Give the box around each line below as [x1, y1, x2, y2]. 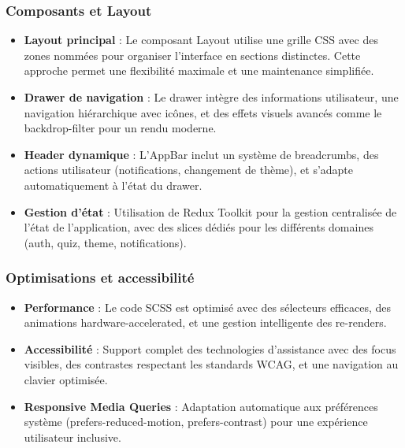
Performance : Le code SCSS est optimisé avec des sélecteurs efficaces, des [24, 298, 391, 315]
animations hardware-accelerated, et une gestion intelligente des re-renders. [24, 314, 387, 331]
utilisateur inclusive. [24, 428, 121, 445]
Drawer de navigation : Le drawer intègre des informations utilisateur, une [24, 89, 399, 105]
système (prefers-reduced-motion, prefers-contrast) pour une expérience [24, 413, 368, 430]
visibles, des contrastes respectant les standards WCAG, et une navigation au [24, 356, 399, 372]
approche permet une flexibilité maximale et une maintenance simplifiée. [24, 62, 374, 79]
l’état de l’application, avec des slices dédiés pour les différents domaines [24, 219, 373, 235]
